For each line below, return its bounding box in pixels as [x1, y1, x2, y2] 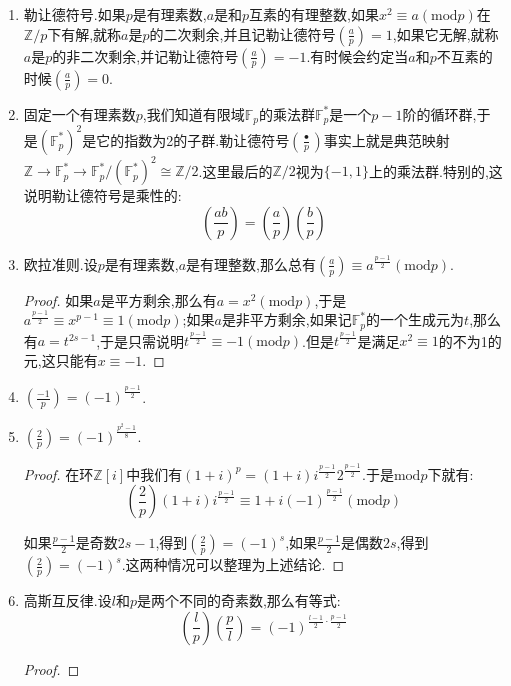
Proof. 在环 [23, 463, 94, 484]
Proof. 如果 [23, 289, 94, 310]
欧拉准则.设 [23, 253, 98, 274]
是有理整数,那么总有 [186, 253, 316, 274]
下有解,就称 [47, 23, 122, 44]
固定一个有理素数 [23, 103, 136, 124]
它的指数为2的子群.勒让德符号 [96, 129, 290, 150]
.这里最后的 [198, 160, 273, 181]
